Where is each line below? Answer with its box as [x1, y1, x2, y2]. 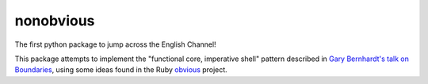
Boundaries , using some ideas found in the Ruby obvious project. [14, 65, 227, 74]
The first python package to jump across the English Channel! [14, 40, 217, 49]
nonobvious [14, 12, 95, 29]
